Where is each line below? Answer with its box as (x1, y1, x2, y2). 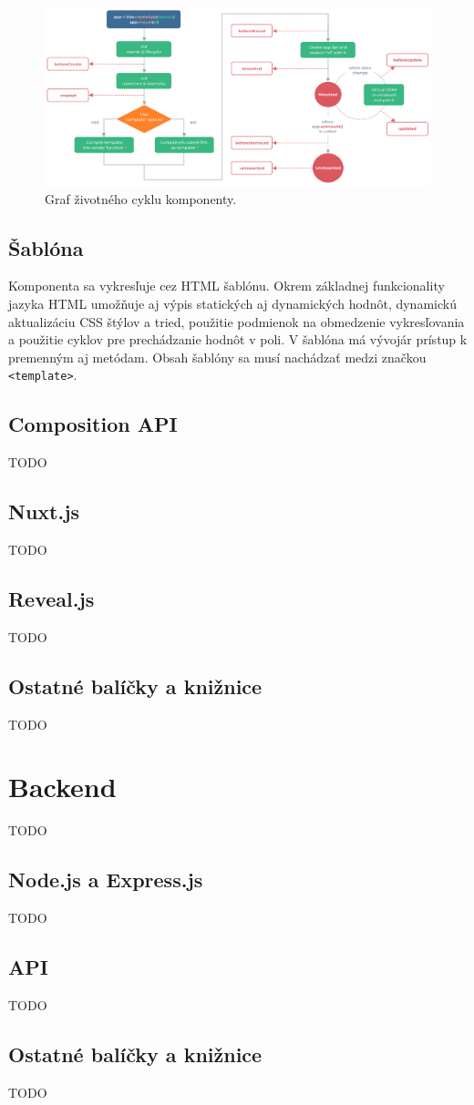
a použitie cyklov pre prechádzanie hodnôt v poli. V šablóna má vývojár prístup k (8, 330, 468, 349)
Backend (8, 768, 117, 805)
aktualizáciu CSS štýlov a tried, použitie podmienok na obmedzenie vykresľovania (8, 312, 465, 331)
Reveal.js (8, 585, 95, 613)
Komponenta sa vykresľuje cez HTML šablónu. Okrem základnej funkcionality (8, 276, 445, 295)
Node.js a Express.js (8, 865, 203, 894)
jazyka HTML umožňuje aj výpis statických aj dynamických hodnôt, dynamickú (8, 294, 457, 313)
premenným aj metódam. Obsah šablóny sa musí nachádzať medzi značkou (8, 347, 427, 366)
